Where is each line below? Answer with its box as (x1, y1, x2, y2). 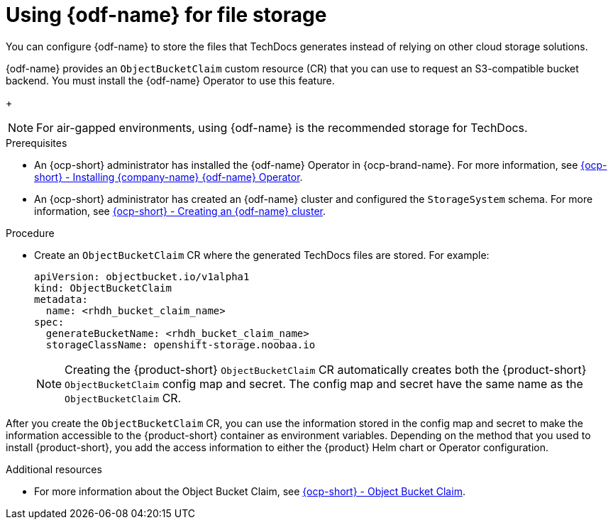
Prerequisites (6, 136, 67, 149)
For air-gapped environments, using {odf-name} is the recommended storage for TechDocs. (36, 120, 528, 135)
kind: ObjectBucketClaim (34, 282, 172, 294)
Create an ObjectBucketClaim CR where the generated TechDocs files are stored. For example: (34, 248, 490, 261)
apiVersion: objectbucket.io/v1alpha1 (34, 270, 250, 282)
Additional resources (6, 463, 102, 475)
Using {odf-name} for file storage (6, 3, 327, 27)
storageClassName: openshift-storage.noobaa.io (45, 338, 316, 350)
